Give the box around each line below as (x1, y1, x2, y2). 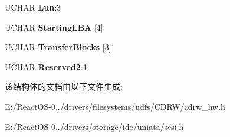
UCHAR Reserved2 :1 (5, 60, 87, 73)
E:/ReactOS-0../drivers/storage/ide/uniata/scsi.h (5, 120, 184, 132)
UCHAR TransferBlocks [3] (5, 41, 111, 53)
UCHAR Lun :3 (5, 1, 61, 13)
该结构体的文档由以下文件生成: (5, 80, 123, 93)
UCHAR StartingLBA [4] (5, 21, 103, 33)
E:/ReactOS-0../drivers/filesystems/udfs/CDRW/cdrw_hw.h (5, 100, 225, 112)
